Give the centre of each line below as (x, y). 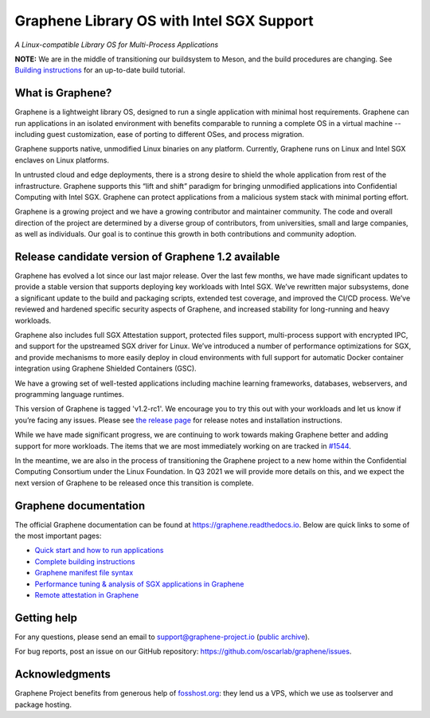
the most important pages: (58, 536)
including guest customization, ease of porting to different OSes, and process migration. (159, 135)
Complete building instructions (85, 561)
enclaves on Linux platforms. (62, 160)
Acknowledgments (63, 675)
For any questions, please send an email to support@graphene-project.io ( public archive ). (162, 637)
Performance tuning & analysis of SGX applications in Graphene (139, 584)
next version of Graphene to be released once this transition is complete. (134, 483)
